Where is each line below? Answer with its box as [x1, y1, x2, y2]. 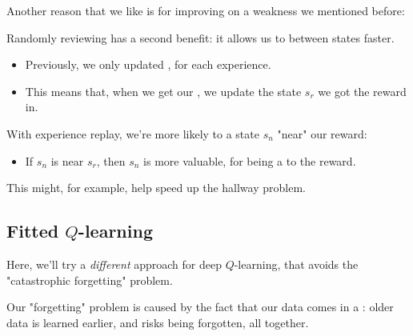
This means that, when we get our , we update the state [25, 82, 302, 99]
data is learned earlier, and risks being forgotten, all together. [6, 314, 309, 330]
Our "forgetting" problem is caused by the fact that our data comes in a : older [6, 298, 394, 315]
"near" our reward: [277, 125, 367, 142]
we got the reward [318, 82, 407, 99]
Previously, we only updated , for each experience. [25, 56, 271, 73]
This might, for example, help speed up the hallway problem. [6, 179, 306, 196]
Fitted [6, 218, 59, 243]
